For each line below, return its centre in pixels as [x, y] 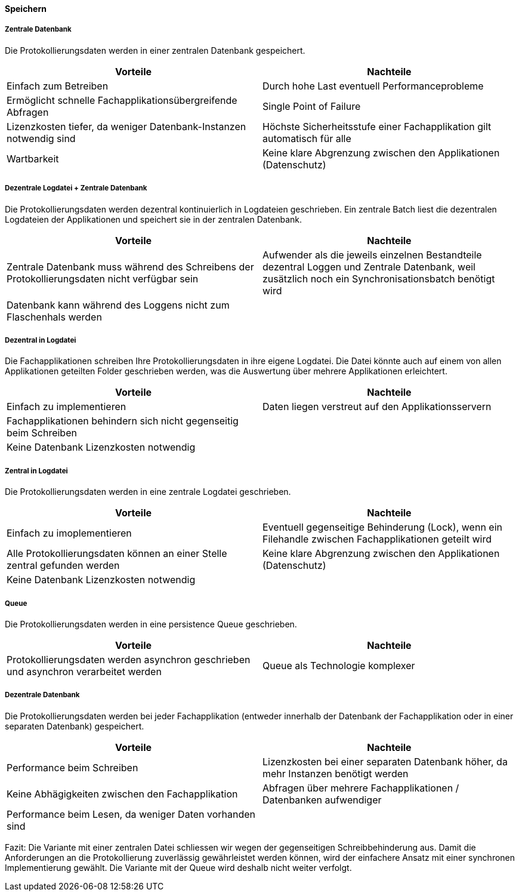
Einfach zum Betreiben [58, 86]
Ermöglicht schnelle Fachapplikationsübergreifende [122, 100]
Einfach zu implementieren [67, 407]
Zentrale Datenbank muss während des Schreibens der [130, 267]
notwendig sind [41, 138]
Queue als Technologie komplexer [339, 665]
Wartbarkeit [33, 158]
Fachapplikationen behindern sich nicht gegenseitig [123, 421]
